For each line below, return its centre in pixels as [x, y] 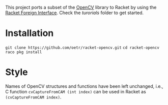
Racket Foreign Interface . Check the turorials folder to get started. [75, 13]
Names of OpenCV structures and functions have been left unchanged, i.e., [84, 86]
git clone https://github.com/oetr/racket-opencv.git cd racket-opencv [82, 48]
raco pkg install [24, 52]
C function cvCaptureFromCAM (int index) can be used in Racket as [76, 91]
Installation [30, 33]
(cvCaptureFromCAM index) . [33, 97]
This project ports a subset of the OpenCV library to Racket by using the [81, 7]
